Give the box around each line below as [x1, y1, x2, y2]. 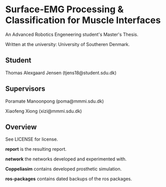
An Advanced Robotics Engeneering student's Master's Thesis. [5, 31, 139, 37]
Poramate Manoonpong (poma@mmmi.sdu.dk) [5, 98, 104, 104]
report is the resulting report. [5, 146, 67, 152]
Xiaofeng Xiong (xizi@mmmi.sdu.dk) [5, 108, 82, 114]
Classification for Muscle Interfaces [5, 14, 161, 26]
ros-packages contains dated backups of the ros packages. [5, 176, 132, 182]
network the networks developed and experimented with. [5, 156, 127, 162]
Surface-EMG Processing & [5, 4, 124, 15]
